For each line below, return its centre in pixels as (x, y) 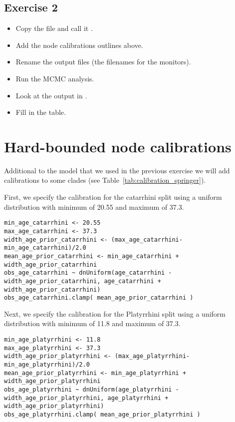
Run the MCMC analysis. (55, 78)
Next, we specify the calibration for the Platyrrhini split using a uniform (115, 313)
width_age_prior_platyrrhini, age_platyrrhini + (86, 398)
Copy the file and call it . (54, 28)
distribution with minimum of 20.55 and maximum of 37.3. (94, 207)
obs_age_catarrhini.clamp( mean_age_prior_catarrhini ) (99, 298)
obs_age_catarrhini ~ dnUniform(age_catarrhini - (88, 273)
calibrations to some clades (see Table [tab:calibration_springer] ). (105, 180)
